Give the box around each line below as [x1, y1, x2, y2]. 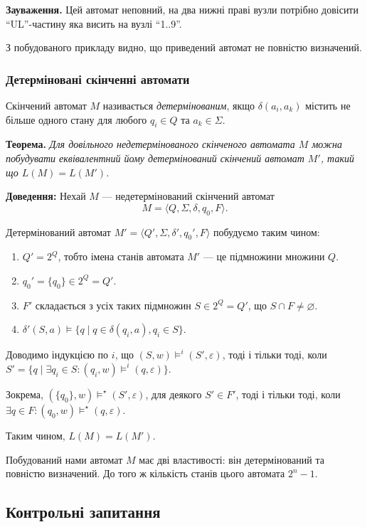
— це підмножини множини [203, 249, 325, 264]
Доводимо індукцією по [6, 347, 109, 362]
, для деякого [145, 386, 202, 401]
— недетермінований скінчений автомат [102, 188, 275, 203]
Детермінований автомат [6, 224, 111, 239]
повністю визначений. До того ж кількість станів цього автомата [6, 466, 285, 481]
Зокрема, [6, 386, 43, 401]
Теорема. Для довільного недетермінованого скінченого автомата [6, 137, 295, 151]
